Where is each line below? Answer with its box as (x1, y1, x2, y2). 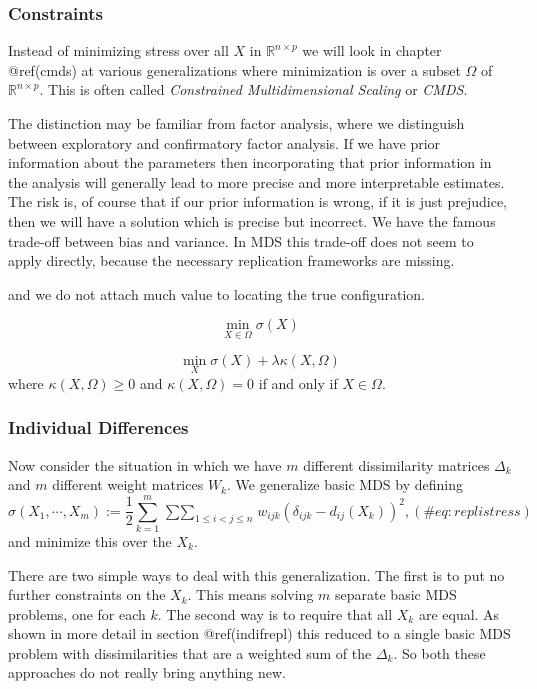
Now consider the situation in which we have (8, 454, 282, 475)
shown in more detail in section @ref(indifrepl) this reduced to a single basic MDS (8, 623, 511, 644)
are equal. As (418, 603, 500, 624)
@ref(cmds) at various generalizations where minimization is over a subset (8, 59, 461, 80)
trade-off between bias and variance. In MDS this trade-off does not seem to (8, 230, 474, 251)
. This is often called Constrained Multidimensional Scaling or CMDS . (39, 79, 468, 100)
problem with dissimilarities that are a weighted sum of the (8, 642, 372, 663)
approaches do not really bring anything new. (8, 662, 286, 683)
